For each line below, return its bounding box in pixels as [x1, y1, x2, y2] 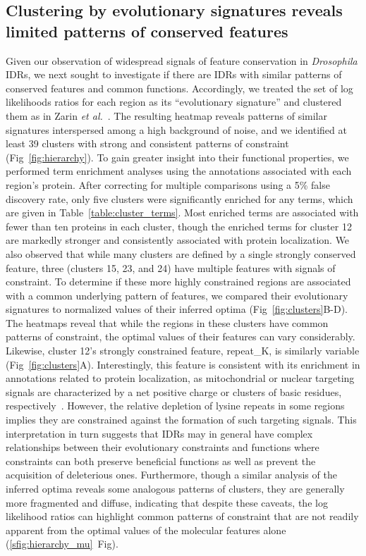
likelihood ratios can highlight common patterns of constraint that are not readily [6, 509, 359, 524]
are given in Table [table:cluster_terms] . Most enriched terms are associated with [6, 205, 359, 220]
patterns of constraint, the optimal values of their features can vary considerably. [6, 329, 355, 344]
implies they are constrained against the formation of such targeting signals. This [6, 412, 357, 427]
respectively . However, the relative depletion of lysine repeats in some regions [6, 398, 345, 413]
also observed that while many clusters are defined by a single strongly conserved [6, 246, 356, 261]
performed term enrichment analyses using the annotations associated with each [6, 163, 352, 178]
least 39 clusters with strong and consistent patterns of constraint [6, 136, 289, 151]
